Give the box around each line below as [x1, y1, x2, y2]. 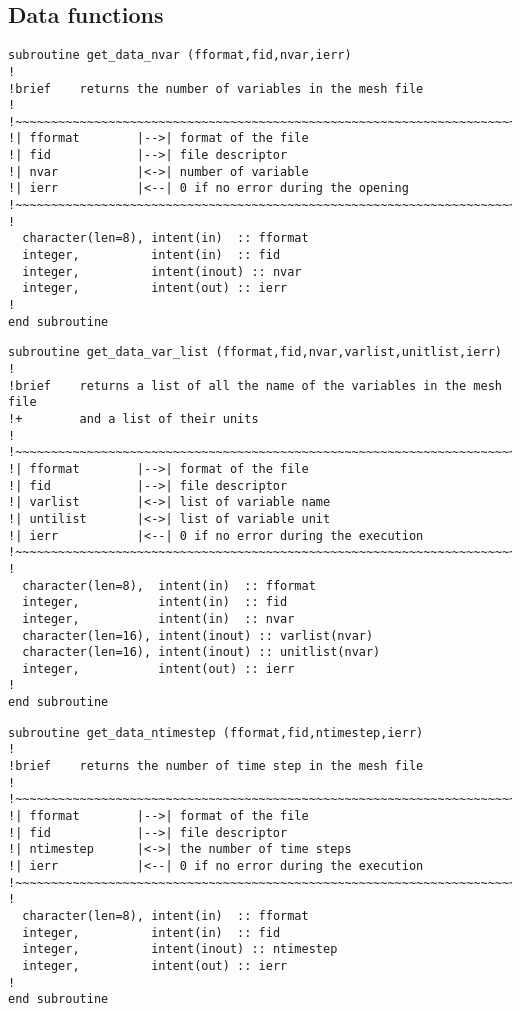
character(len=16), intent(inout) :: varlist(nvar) [22, 628, 374, 643]
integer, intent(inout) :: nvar [22, 264, 302, 279]
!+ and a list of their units [8, 411, 259, 426]
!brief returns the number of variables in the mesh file [8, 81, 424, 96]
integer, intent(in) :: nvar [22, 611, 295, 626]
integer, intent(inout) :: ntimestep [22, 942, 338, 957]
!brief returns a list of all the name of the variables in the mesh [8, 378, 502, 393]
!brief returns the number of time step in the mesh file [8, 759, 424, 774]
